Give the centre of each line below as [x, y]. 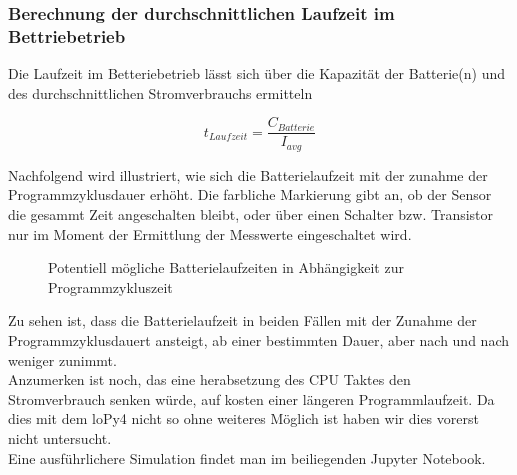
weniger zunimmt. [62, 359]
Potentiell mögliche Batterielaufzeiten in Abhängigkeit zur [226, 267]
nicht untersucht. [60, 437]
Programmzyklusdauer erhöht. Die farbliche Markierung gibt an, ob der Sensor [250, 194]
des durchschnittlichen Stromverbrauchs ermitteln [160, 92]
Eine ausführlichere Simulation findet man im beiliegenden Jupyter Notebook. [247, 457]
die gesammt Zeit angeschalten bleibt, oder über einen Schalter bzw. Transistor [251, 214]
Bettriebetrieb [67, 35]
